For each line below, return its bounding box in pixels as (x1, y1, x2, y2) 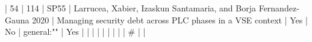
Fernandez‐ (258, 2, 299, 14)
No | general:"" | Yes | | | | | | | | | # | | (5, 25, 146, 38)
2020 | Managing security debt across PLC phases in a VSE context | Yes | (32, 13, 308, 26)
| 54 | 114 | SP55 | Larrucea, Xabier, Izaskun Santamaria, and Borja (5, 2, 256, 14)
